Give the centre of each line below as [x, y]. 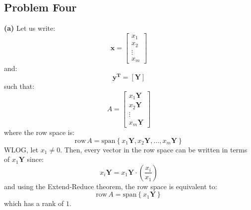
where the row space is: [39, 132]
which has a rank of [34, 203]
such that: [19, 86]
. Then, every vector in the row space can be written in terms [154, 149]
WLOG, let [21, 149]
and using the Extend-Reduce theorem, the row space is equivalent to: [111, 186]
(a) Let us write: [30, 28]
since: [35, 159]
